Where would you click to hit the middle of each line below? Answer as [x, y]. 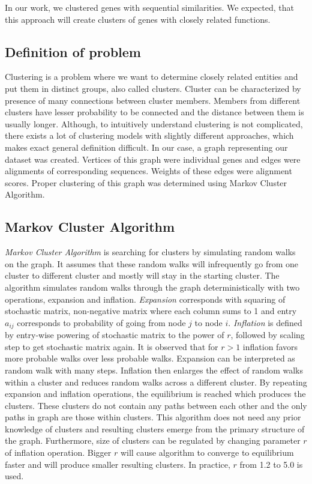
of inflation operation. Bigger [58, 452]
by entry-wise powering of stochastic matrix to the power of [115, 335]
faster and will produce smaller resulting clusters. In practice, [118, 464]
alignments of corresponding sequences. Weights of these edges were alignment [148, 171]
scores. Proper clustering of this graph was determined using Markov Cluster [146, 182]
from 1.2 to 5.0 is [271, 464]
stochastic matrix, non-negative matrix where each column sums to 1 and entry [151, 311]
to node [208, 322]
